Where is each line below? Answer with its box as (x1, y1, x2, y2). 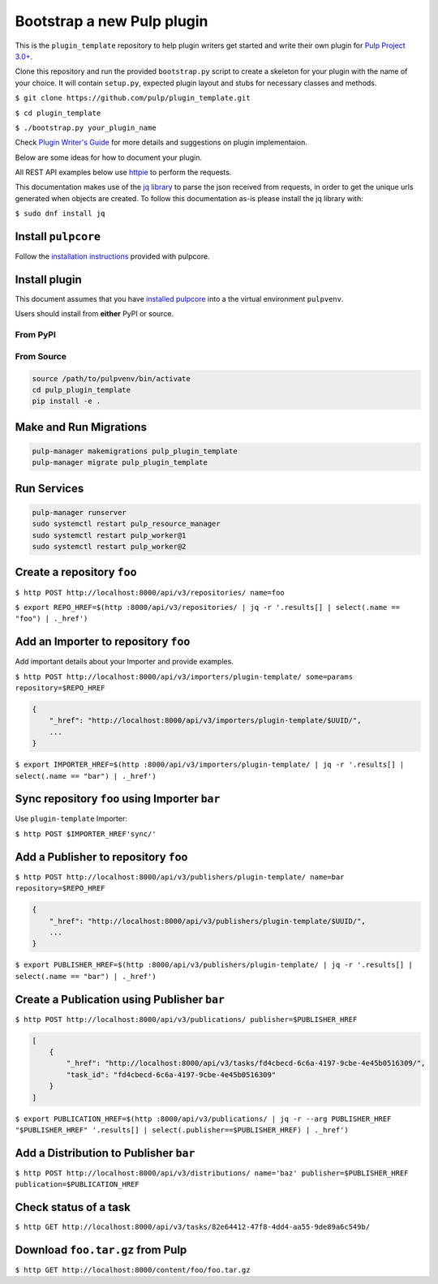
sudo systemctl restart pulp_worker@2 (32, 542, 187, 552)
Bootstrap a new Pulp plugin (15, 12, 208, 30)
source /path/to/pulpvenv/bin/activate (32, 374, 191, 383)
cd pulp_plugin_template (32, 385, 131, 394)
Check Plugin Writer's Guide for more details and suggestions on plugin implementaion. (15, 138, 308, 148)
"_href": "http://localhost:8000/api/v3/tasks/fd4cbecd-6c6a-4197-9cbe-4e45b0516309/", (66, 1059, 426, 1068)
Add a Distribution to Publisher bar (15, 1146, 195, 1160)
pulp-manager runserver (32, 508, 127, 517)
